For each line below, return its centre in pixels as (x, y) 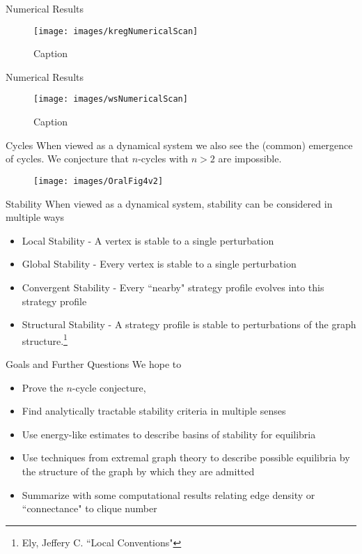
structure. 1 (45, 339)
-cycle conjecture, (109, 387)
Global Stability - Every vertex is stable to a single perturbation (159, 264)
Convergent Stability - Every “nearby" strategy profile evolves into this (173, 287)
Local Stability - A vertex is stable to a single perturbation (148, 240)
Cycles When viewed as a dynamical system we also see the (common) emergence (179, 145)
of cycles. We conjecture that (68, 159)
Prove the (42, 387)
